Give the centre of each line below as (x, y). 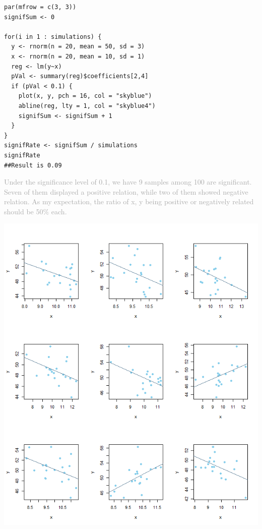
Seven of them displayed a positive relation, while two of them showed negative (126, 191)
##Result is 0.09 (33, 165)
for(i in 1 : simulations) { (53, 37)
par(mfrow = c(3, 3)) (40, 7)
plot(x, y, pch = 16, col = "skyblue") (85, 96)
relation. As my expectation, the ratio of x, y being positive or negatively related (129, 201)
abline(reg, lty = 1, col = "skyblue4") (87, 106)
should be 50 (24, 211)
